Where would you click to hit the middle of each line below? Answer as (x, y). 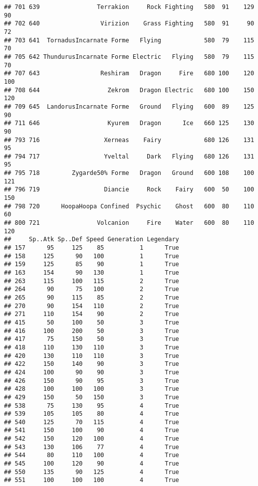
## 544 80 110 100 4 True (92, 455)
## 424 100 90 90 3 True (92, 372)
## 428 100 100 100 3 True (92, 389)
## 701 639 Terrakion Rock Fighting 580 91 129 (129, 7)
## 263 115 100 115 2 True (92, 281)
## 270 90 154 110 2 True (92, 306)
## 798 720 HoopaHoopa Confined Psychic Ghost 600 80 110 (129, 206)
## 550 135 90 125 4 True (92, 472)
